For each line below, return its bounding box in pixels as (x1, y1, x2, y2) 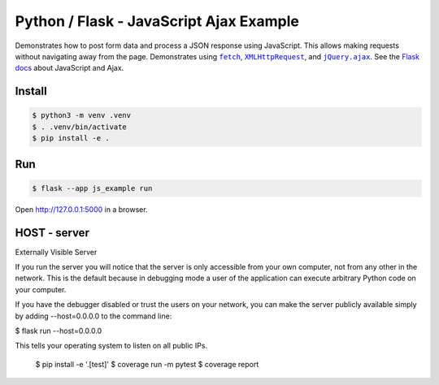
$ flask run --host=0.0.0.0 (15, 326, 102, 335)
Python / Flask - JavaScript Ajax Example (15, 12, 300, 30)
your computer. (15, 284, 67, 294)
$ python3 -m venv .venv (32, 110, 132, 120)
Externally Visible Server (15, 247, 98, 257)
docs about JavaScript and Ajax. (15, 63, 124, 73)
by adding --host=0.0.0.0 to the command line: (15, 311, 172, 321)
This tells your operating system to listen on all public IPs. (15, 341, 207, 351)
